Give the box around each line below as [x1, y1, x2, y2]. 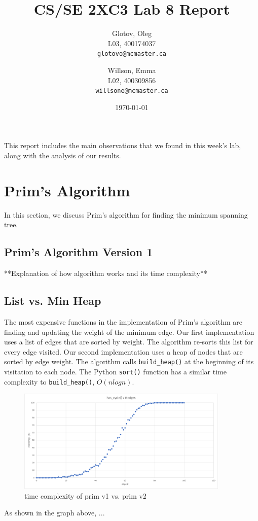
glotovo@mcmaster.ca [97, 50, 167, 58]
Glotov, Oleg [112, 28, 152, 39]
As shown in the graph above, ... [4, 507, 105, 518]
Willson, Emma [107, 64, 156, 75]
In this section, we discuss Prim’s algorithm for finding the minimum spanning [4, 209, 248, 220]
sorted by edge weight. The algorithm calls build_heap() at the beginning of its [4, 356, 254, 367]
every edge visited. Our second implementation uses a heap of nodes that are [4, 346, 243, 357]
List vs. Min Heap [4, 293, 101, 308]
